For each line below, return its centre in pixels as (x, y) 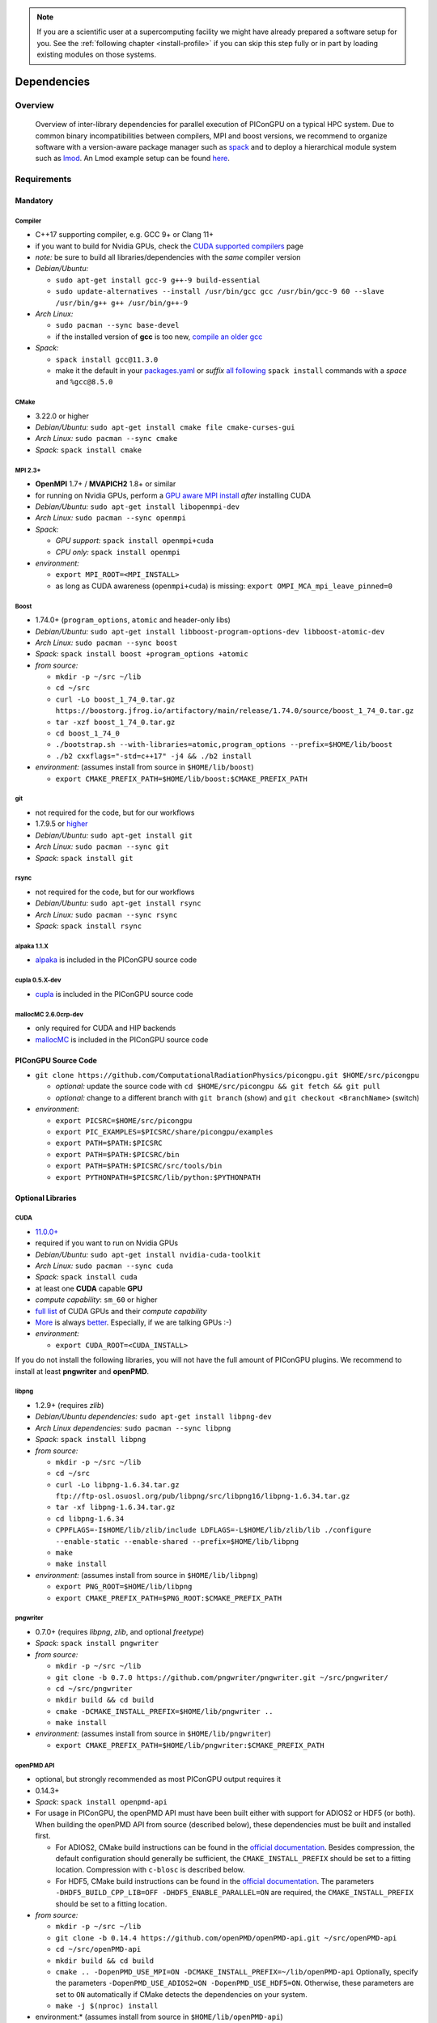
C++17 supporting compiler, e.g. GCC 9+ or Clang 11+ (125, 235)
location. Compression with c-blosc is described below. (151, 1870)
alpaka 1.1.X (32, 946)
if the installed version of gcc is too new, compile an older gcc (159, 337)
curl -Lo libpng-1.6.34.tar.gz (117, 1484)
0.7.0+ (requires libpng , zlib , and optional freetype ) (120, 1631)
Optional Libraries (46, 1198)
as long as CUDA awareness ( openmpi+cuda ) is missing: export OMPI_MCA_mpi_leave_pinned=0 (224, 586)
